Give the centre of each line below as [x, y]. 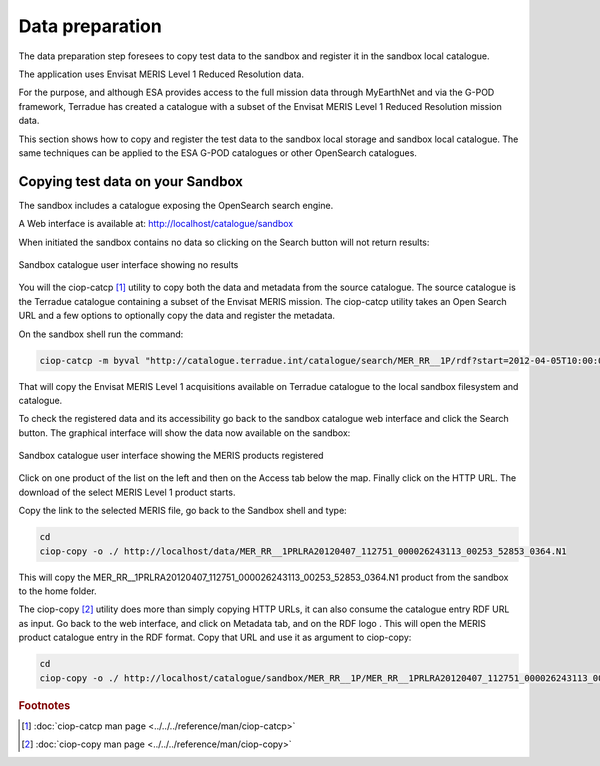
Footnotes [44, 705]
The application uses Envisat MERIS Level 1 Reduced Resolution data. [161, 74]
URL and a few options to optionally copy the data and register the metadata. [176, 316]
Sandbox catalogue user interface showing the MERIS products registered [171, 456]
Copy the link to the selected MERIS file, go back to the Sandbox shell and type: [182, 511]
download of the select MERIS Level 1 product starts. [127, 492]
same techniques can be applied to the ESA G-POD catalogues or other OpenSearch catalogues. [217, 152]
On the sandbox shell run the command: [101, 334]
